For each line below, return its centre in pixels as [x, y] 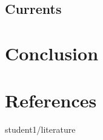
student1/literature [40, 129]
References [51, 100]
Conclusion [52, 53]
